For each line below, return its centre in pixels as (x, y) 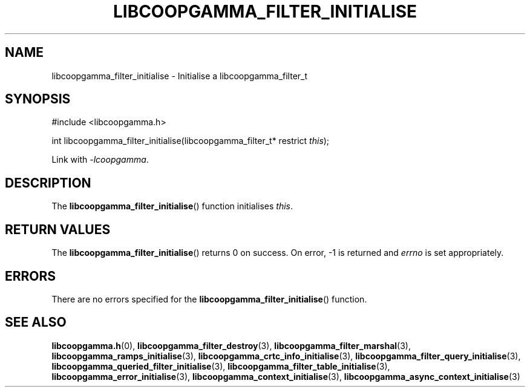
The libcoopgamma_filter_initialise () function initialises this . (172, 206)
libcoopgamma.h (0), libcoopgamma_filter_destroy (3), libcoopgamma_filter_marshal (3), (231, 345)
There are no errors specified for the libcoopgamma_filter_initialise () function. (209, 299)
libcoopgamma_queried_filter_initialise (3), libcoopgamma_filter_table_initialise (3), (221, 366)
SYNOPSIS (38, 99)
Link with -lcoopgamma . (100, 160)
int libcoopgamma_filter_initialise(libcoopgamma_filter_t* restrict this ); (191, 141)
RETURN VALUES (58, 229)
